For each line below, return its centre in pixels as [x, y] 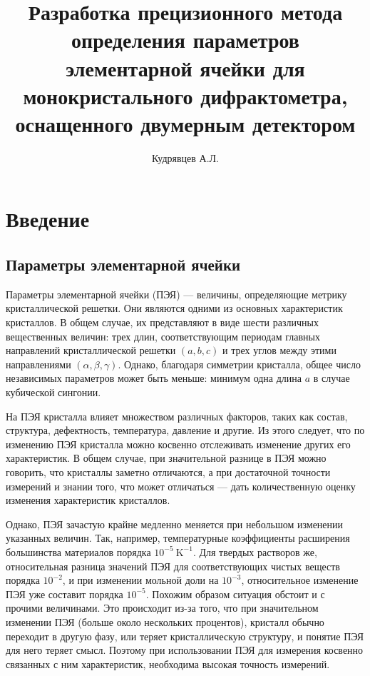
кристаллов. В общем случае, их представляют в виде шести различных [162, 322]
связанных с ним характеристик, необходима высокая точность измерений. [168, 664]
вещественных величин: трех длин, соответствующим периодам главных [163, 336]
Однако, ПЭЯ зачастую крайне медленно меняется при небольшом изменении [175, 524]
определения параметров [185, 40]
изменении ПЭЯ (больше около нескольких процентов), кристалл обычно [165, 621]
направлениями [38, 364]
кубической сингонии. [53, 392]
